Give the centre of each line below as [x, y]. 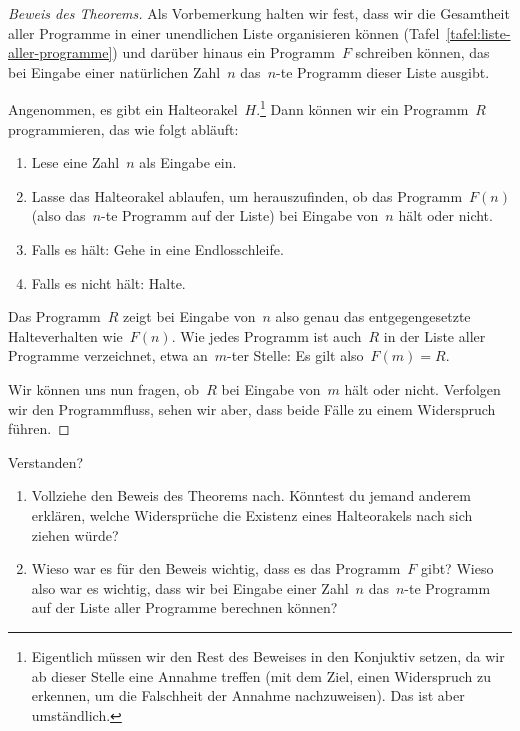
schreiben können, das [422, 52]
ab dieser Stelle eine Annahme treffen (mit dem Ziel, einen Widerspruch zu [261, 675]
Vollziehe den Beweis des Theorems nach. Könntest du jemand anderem [251, 495]
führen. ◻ [39, 428]
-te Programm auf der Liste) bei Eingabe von [240, 215]
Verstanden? [46, 461]
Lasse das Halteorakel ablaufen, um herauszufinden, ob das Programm [247, 195]
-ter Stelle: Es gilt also [295, 355]
